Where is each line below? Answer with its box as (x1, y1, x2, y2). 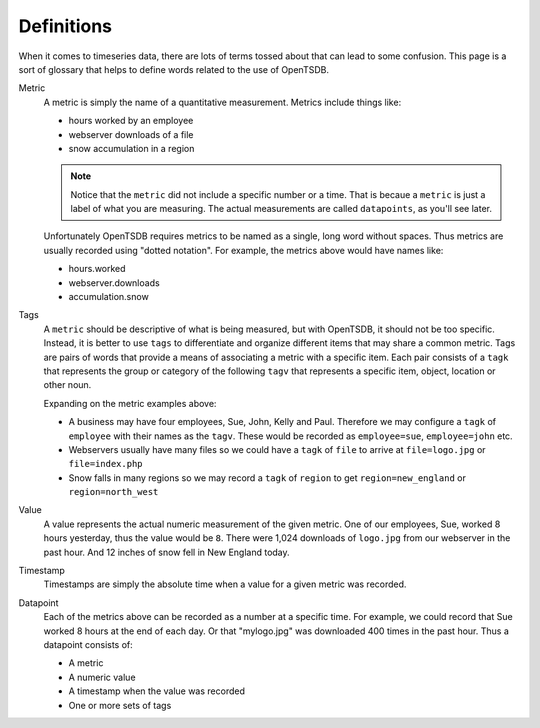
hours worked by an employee (68, 115, 194, 127)
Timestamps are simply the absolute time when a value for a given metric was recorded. (43, 578, 407, 590)
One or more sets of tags (68, 699, 172, 711)
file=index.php (68, 458, 144, 470)
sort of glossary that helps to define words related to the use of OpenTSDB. (18, 63, 330, 75)
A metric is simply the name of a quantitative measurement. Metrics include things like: (43, 96, 402, 108)
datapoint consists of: (43, 639, 134, 650)
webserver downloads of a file (68, 128, 194, 140)
